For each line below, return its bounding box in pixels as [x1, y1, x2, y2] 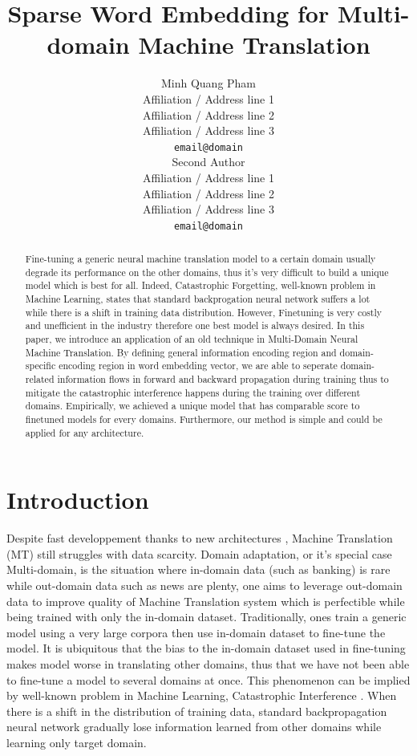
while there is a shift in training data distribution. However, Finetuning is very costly [25, 305, 383, 319]
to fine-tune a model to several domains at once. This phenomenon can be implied [6, 671, 411, 688]
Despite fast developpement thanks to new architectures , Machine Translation [6, 530, 393, 547]
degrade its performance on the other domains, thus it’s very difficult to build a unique [25, 265, 389, 278]
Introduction [6, 483, 149, 516]
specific [25, 359, 56, 372]
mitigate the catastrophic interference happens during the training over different [25, 385, 361, 399]
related [25, 372, 55, 386]
